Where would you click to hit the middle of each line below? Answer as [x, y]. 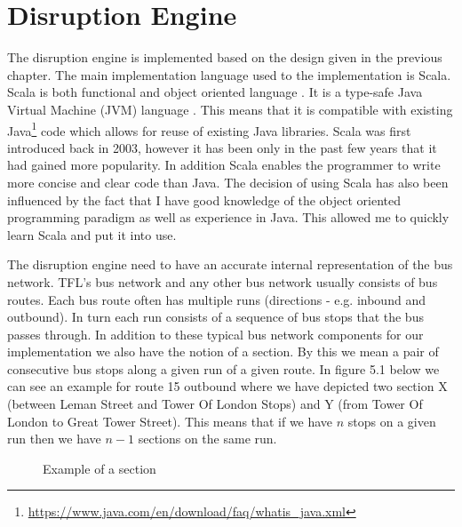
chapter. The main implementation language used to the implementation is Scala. [229, 74]
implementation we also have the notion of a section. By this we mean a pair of [223, 351]
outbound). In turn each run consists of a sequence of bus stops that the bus [215, 317]
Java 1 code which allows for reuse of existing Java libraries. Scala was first [209, 129]
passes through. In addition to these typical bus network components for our [215, 334]
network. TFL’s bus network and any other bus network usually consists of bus [223, 281]
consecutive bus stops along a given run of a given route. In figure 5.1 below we [223, 368]
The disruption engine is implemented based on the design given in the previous [225, 57]
